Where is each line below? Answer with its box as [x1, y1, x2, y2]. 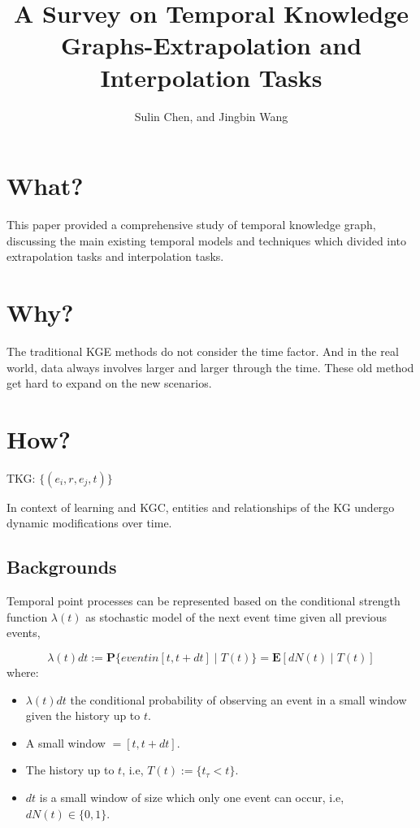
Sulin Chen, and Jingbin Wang [134, 107, 288, 124]
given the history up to [25, 707, 141, 724]
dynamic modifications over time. [6, 514, 172, 531]
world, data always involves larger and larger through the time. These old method [6, 358, 414, 375]
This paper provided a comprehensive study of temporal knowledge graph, [6, 216, 376, 233]
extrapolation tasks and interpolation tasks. [6, 248, 224, 265]
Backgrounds [6, 554, 117, 579]
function [6, 608, 48, 625]
